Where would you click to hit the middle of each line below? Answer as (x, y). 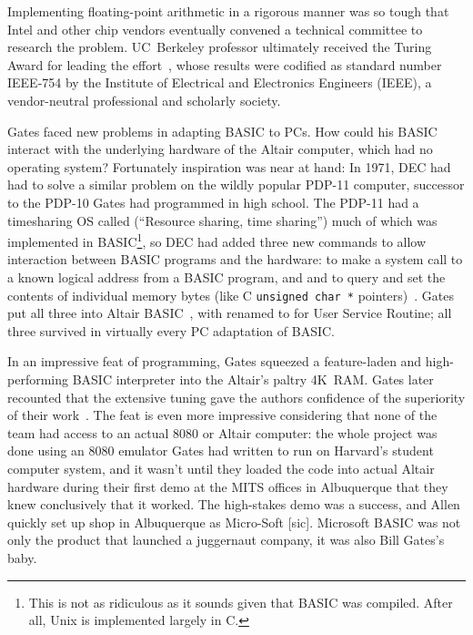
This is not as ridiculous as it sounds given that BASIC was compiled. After (241, 602)
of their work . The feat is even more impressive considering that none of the (222, 415)
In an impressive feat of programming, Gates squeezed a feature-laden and (215, 361)
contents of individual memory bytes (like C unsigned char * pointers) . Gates (231, 295)
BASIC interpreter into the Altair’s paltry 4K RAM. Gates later (253, 379)
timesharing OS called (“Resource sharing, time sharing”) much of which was (222, 220)
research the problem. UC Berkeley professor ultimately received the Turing (220, 47)
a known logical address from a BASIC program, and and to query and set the (226, 277)
